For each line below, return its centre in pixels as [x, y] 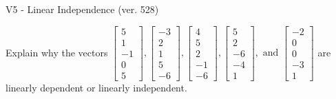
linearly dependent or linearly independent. [96, 87]
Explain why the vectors [57, 52]
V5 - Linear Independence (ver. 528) [82, 9]
